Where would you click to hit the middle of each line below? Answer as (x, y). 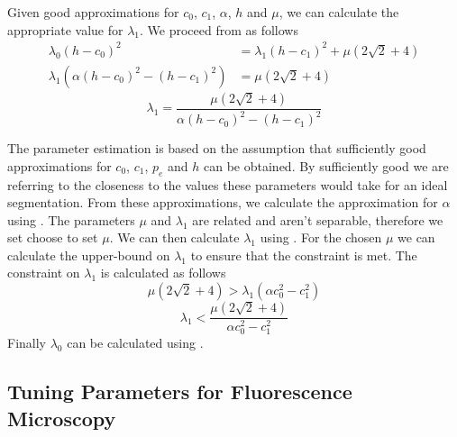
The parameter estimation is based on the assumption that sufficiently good (217, 148)
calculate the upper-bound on (89, 255)
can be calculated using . (135, 343)
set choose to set (53, 237)
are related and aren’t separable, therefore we (318, 219)
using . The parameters (71, 219)
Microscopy (62, 418)
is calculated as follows (163, 273)
